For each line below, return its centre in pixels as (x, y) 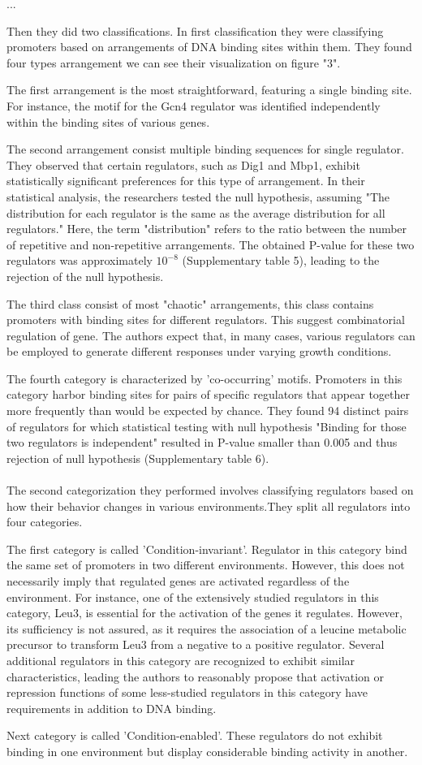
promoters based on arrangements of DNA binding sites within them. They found (209, 47)
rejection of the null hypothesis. (85, 276)
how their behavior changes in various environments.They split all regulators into (209, 506)
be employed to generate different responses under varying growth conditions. (199, 351)
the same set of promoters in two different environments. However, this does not (206, 565)
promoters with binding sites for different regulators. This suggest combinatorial (206, 320)
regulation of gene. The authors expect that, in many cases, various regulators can (211, 335)
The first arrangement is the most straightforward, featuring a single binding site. (209, 90)
